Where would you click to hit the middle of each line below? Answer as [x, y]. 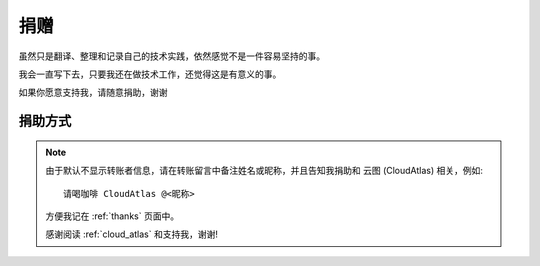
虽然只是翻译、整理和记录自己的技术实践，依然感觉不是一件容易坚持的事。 [171, 56]
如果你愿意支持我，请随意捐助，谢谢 [93, 92]
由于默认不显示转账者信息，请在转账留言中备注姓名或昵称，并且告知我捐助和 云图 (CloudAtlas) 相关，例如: [264, 171]
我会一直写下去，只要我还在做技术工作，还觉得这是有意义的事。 [150, 74]
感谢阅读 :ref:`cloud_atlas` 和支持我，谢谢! [132, 234]
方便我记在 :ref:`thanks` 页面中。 [112, 216]
